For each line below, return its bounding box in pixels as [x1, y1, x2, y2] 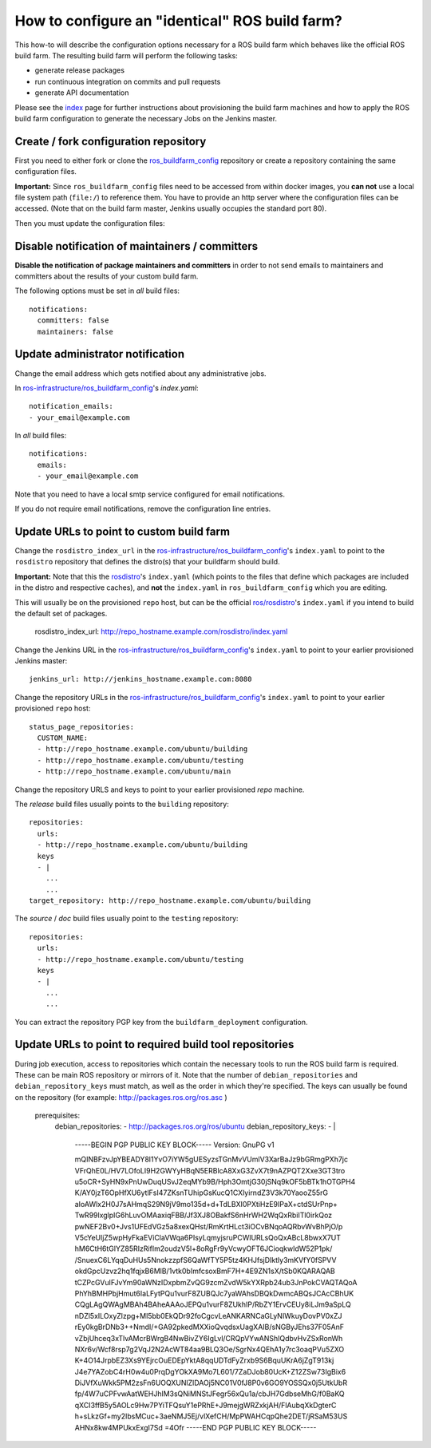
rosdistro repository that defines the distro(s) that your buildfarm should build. [14, 557, 280, 567]
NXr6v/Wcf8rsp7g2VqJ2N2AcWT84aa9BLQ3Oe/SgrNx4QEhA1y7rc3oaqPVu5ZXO [74, 1344, 345, 1354]
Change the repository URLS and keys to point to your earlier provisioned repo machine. [14, 785, 305, 794]
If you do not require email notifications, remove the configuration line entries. [14, 504, 271, 514]
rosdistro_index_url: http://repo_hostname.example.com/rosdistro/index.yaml [34, 627, 288, 636]
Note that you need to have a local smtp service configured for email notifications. [14, 489, 285, 499]
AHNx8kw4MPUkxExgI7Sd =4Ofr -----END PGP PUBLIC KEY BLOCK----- [74, 1422, 317, 1432]
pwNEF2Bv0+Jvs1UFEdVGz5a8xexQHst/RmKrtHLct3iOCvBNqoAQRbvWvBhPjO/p [74, 1221, 343, 1231]
